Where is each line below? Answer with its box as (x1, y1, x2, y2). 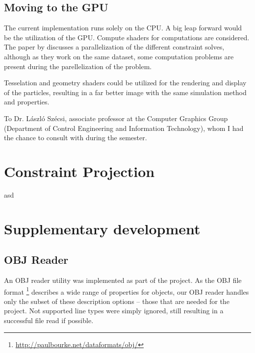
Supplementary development (4, 218, 201, 238)
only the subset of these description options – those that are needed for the (4, 296, 229, 306)
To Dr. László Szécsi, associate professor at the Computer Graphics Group (4, 113, 228, 123)
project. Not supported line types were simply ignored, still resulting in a (4, 305, 224, 316)
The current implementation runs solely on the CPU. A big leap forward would (4, 23, 242, 33)
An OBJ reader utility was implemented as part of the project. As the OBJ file (4, 275, 242, 285)
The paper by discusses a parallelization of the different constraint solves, (4, 42, 225, 52)
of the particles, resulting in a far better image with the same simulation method (4, 87, 247, 97)
